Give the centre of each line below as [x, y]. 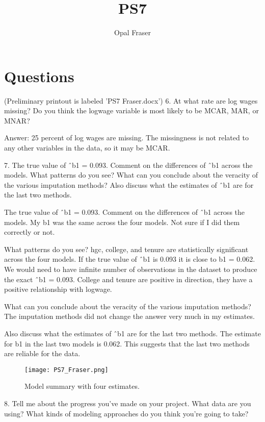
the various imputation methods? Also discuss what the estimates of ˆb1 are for [129, 184]
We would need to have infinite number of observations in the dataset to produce [131, 269]
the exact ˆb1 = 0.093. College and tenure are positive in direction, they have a [128, 279]
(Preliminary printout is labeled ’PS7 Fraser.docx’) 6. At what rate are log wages [131, 100]
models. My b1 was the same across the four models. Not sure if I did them [122, 222]
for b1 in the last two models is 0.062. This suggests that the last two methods [127, 343]
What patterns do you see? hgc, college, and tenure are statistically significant [126, 249]
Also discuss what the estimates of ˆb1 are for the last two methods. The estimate [132, 333]
